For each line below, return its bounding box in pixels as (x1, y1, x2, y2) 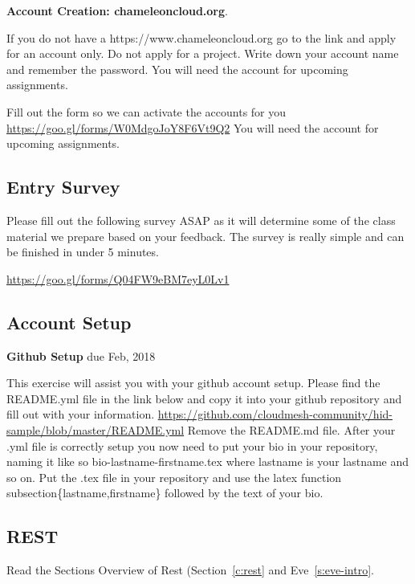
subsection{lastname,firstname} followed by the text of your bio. (6, 484, 323, 501)
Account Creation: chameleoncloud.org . (6, 2, 228, 18)
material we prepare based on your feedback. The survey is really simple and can (6, 227, 405, 244)
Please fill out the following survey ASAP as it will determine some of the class (6, 211, 396, 228)
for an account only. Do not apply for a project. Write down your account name (6, 45, 399, 62)
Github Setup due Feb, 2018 (6, 347, 156, 364)
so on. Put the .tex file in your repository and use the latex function (6, 468, 342, 485)
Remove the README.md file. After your (187, 421, 396, 438)
